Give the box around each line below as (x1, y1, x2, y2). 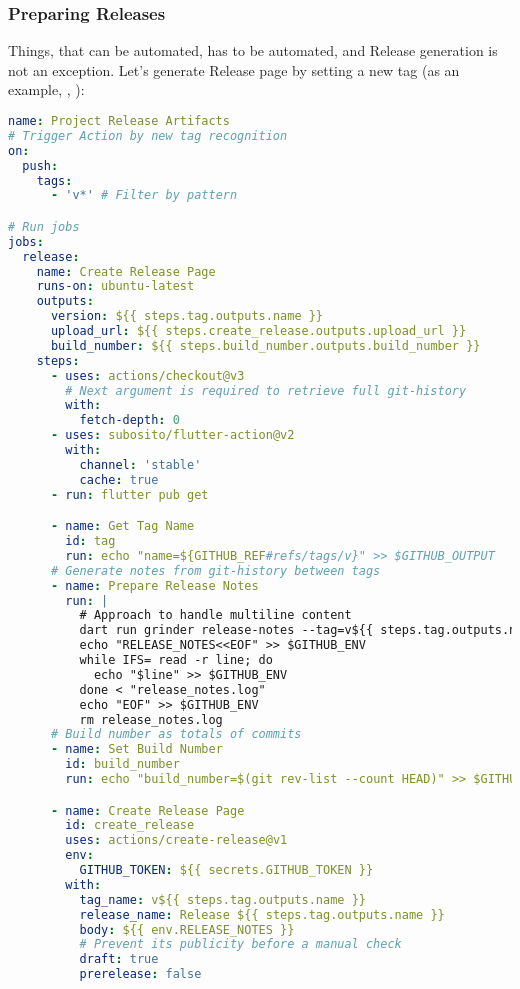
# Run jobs (8, 219, 80, 234)
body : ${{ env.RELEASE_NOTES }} (79, 922, 295, 937)
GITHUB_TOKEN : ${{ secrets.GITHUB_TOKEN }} (79, 863, 374, 878)
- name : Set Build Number (50, 742, 223, 757)
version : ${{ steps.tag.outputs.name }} (50, 309, 324, 324)
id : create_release (65, 818, 195, 833)
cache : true (79, 472, 159, 487)
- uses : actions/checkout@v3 (50, 368, 245, 383)
